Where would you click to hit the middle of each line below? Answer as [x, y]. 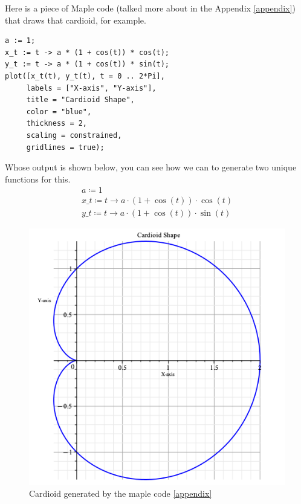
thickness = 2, [57, 124]
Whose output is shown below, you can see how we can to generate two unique [151, 167]
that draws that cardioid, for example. [76, 20]
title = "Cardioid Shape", [80, 100]
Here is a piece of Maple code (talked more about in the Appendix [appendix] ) [150, 8]
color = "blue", [59, 111]
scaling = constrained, [74, 135]
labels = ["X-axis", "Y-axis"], [91, 88]
